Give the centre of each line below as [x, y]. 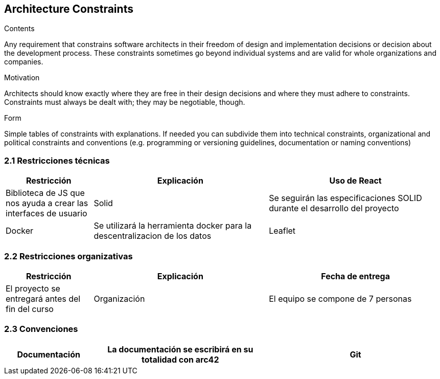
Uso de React [355, 181]
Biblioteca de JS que [45, 193]
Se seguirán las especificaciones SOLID [345, 198]
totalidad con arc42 [180, 359]
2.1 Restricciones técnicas [57, 160]
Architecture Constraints [69, 9]
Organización [119, 298]
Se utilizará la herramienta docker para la [173, 226]
